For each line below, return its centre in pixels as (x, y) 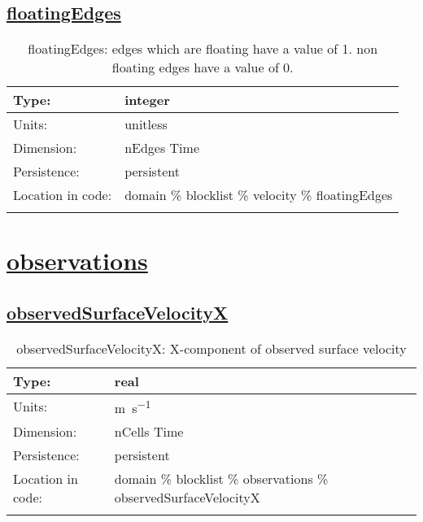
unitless (146, 124)
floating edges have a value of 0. (203, 67)
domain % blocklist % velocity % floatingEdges (259, 195)
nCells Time (149, 432)
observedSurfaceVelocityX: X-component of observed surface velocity (211, 348)
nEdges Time (162, 148)
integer (147, 100)
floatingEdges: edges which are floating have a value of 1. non (203, 49)
